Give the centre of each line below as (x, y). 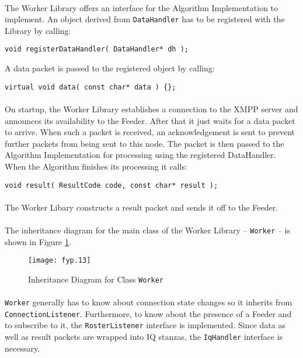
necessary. (22, 348)
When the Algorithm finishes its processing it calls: (96, 166)
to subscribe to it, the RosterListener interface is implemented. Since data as (145, 325)
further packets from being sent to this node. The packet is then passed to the (144, 143)
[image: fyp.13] (60, 261)
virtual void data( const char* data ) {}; (90, 87)
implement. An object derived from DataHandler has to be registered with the (145, 19)
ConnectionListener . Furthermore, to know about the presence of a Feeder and (148, 313)
